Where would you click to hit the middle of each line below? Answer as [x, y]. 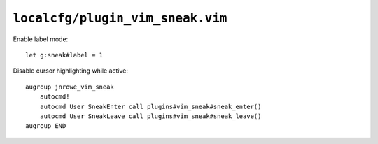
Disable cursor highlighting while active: [71, 71]
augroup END [46, 126]
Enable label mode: [41, 39]
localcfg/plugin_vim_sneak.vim [120, 18]
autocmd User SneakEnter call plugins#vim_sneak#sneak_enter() [150, 106]
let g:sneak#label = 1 [64, 55]
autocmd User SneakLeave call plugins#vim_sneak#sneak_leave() [150, 116]
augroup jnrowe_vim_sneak [70, 87]
